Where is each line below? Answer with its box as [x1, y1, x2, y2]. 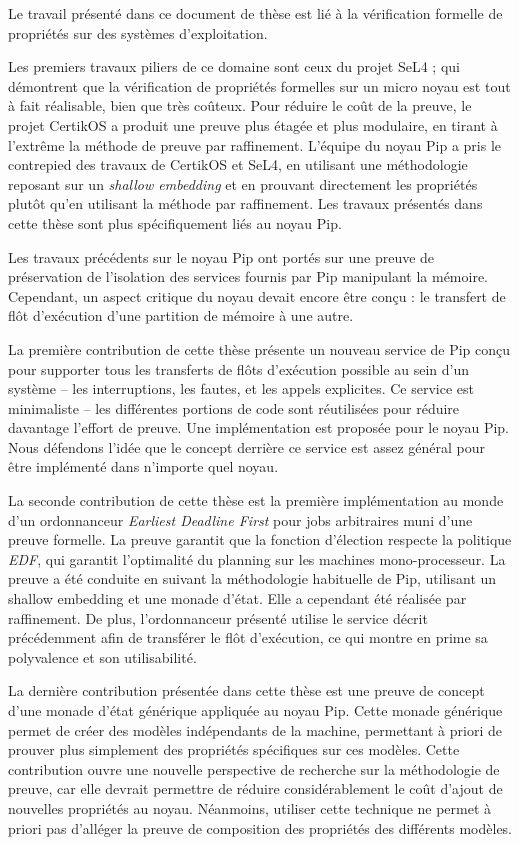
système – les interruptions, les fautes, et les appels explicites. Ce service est [8, 378, 474, 399]
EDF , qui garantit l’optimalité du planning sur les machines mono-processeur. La [8, 548, 506, 569]
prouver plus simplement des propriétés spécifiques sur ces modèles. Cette [8, 739, 460, 760]
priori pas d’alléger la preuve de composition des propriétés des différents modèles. [8, 817, 513, 838]
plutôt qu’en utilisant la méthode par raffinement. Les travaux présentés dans [8, 193, 483, 214]
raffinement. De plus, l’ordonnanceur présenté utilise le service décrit [8, 607, 428, 628]
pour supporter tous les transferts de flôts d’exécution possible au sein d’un [8, 358, 469, 379]
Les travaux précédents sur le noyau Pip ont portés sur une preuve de [8, 246, 435, 267]
